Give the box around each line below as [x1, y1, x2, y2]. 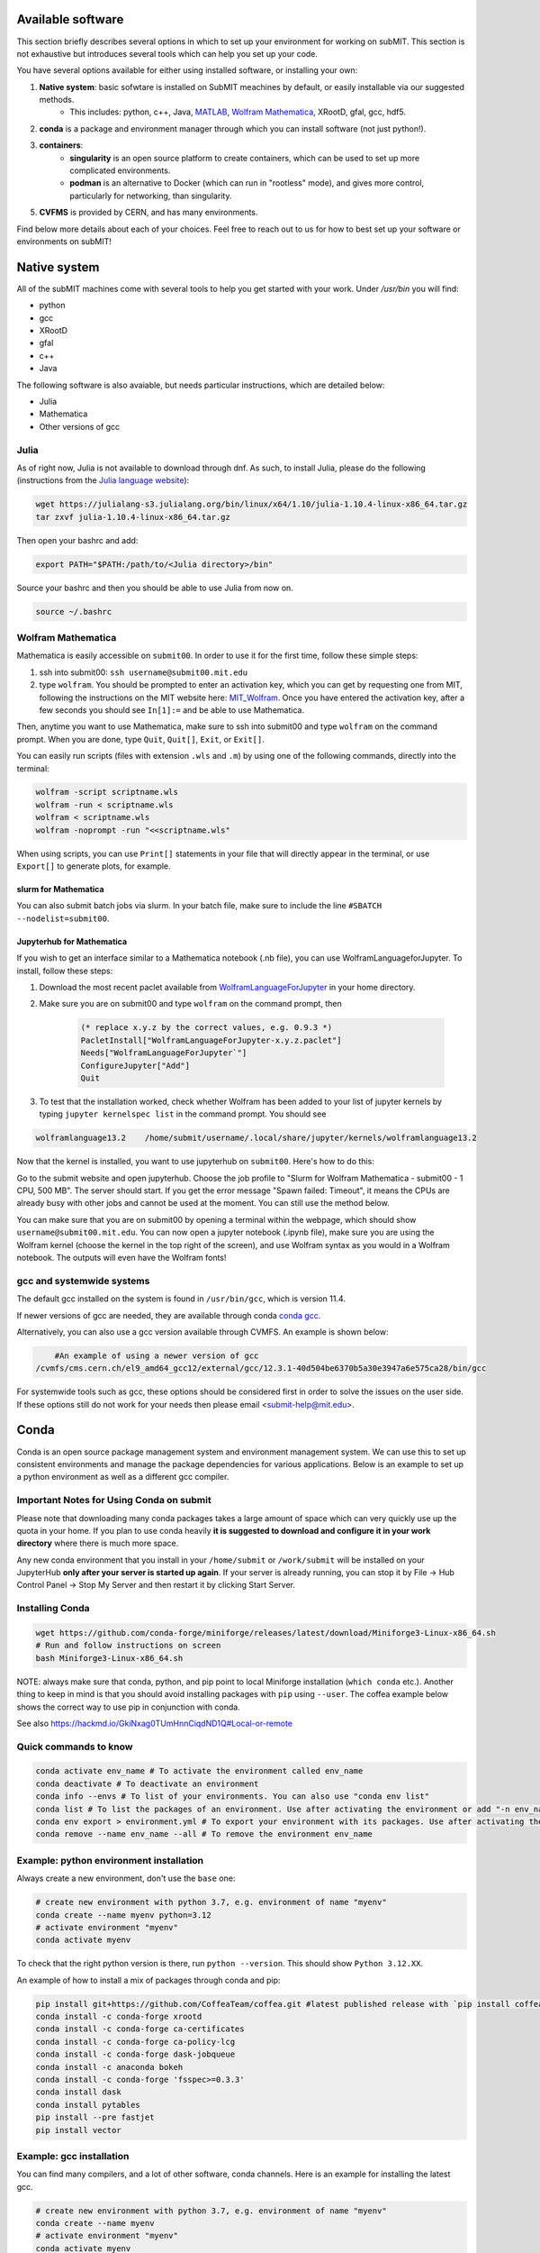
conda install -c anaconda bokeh [35, 2062, 184, 2072]
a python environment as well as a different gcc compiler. [16, 1472, 229, 1482]
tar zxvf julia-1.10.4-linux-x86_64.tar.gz [35, 512, 231, 522]
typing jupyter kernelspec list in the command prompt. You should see [39, 1108, 327, 1119]
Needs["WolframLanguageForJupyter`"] [80, 1048, 247, 1058]
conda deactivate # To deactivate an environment [35, 1778, 259, 1789]
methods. [39, 95, 75, 105]
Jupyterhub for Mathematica [16, 935, 128, 946]
